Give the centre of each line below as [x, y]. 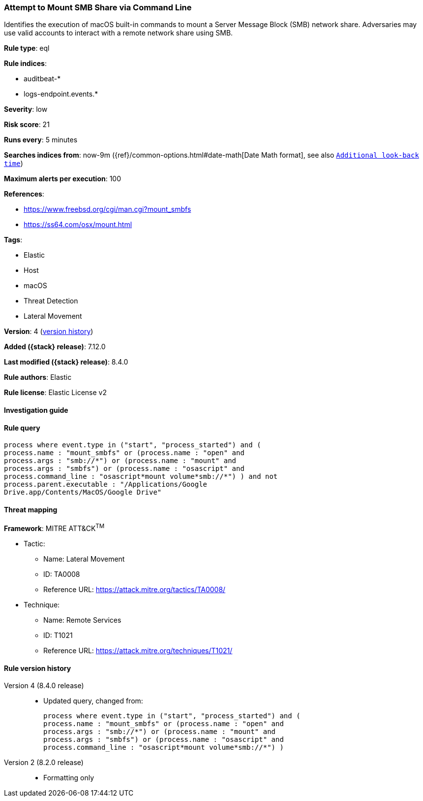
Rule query [22, 428]
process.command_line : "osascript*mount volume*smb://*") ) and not [141, 477]
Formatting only [69, 778]
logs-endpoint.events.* [61, 94]
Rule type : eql [27, 48]
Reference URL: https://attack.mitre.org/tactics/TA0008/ [135, 590]
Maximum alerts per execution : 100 [63, 179]
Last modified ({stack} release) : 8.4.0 [66, 362]
